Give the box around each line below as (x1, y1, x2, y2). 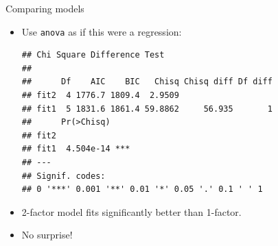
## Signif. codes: (21, 171, 106, 181)
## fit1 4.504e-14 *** (21, 144, 130, 154)
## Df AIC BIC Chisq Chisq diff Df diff (21, 77, 273, 87)
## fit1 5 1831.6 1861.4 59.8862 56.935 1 (21, 103, 273, 114)
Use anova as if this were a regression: (21, 24, 182, 38)
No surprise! (21, 227, 73, 242)
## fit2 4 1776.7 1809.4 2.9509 (21, 90, 179, 101)
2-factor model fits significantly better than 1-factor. (21, 204, 242, 219)
